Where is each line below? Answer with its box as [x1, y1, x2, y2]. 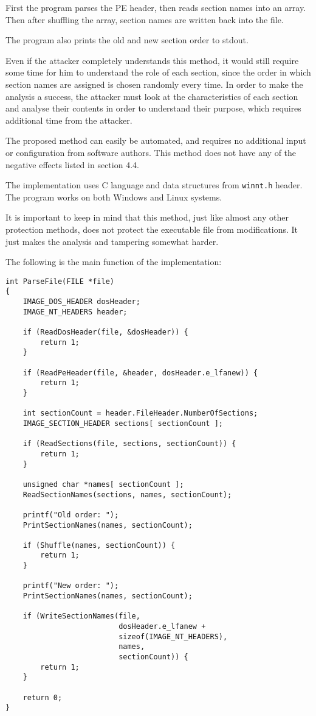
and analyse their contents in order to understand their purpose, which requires [5, 102, 301, 115]
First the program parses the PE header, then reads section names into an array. [5, 1, 306, 13]
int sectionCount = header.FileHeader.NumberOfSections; [22, 409, 258, 418]
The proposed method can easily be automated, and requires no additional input [5, 134, 306, 147]
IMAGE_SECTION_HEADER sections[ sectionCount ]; [22, 419, 223, 428]
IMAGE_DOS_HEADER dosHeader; [22, 297, 140, 307]
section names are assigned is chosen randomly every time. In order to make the [5, 77, 303, 90]
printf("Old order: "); [22, 510, 119, 519]
